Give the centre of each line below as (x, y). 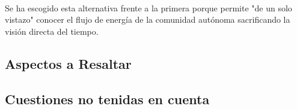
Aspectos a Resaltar (68, 63)
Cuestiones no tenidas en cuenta (107, 99)
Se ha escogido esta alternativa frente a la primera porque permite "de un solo (148, 7)
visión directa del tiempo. (52, 31)
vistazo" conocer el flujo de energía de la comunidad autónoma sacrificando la (148, 19)
